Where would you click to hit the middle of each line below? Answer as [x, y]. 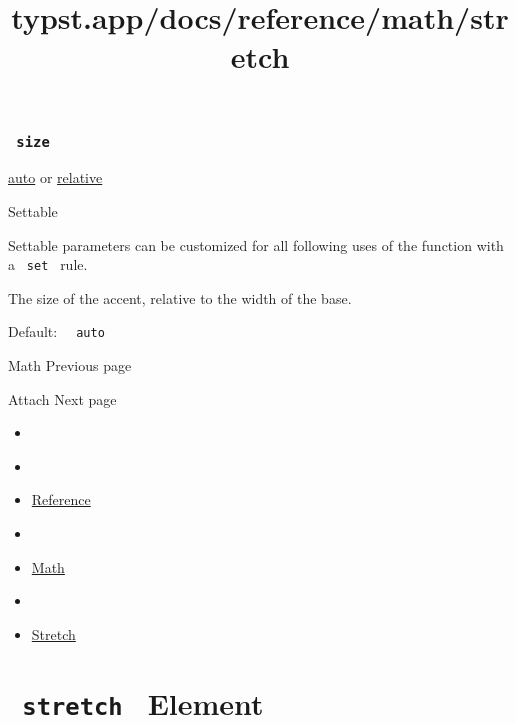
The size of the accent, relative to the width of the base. [180, 297]
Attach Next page [62, 398]
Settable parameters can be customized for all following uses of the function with [256, 244]
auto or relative [55, 177]
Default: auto [56, 331]
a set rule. [48, 264]
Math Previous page [70, 365]
